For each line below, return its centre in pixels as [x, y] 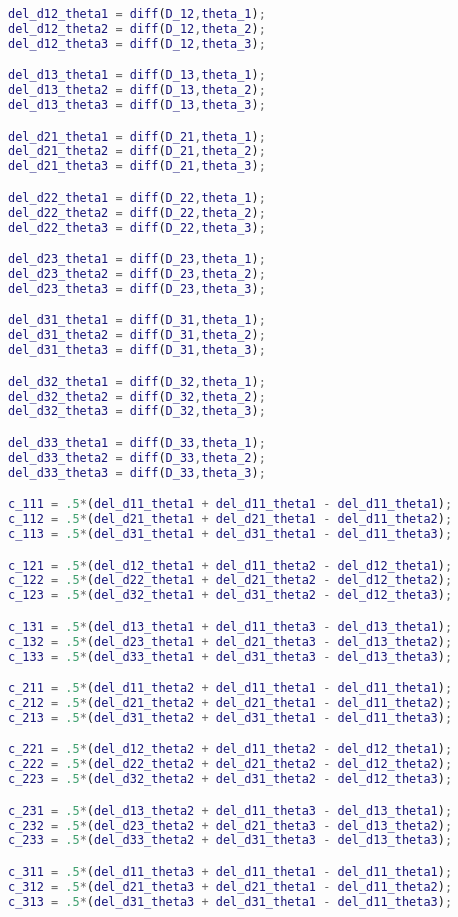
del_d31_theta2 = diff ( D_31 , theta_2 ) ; [137, 335]
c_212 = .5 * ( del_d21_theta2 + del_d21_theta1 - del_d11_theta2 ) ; [230, 702]
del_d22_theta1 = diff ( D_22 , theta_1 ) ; [137, 197]
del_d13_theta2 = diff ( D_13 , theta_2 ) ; [137, 90]
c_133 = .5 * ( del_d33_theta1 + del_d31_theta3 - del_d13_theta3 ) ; [230, 656]
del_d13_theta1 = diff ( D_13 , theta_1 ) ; [137, 75]
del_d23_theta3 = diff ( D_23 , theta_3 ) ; [137, 288]
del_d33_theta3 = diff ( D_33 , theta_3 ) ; [137, 472]
